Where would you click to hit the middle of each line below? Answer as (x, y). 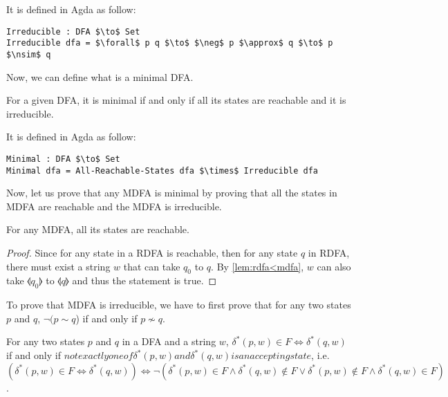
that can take (152, 266)
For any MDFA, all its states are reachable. (98, 229)
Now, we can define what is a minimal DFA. (100, 76)
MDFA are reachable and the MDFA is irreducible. (114, 206)
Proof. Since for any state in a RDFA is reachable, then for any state (152, 253)
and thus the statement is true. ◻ (144, 280)
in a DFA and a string (169, 341)
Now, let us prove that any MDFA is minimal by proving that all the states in (172, 193)
